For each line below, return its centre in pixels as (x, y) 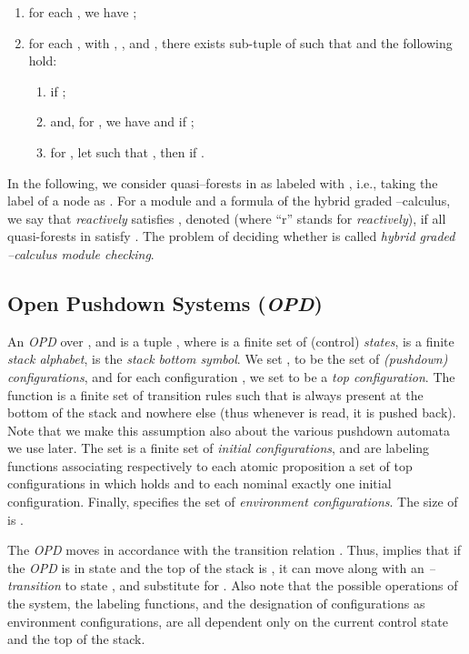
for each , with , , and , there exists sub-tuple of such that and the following (240, 42)
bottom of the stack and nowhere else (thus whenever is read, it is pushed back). (232, 413)
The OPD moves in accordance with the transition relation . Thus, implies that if (234, 550)
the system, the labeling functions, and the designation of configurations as (216, 604)
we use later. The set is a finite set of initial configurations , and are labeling (219, 448)
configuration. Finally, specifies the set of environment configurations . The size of (233, 502)
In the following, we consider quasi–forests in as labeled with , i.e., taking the (223, 182)
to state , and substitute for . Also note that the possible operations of (261, 585)
